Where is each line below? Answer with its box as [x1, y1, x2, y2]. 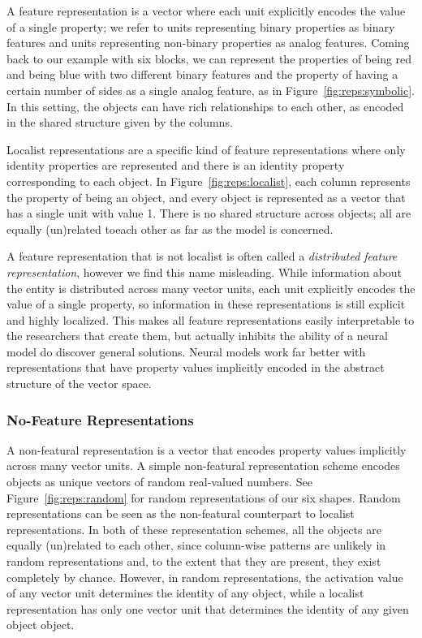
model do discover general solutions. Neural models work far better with [6, 343, 366, 360]
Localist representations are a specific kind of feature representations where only [6, 140, 406, 157]
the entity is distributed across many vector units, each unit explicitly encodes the [6, 279, 416, 296]
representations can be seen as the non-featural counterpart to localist [6, 505, 355, 522]
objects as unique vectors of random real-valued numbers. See [6, 473, 312, 490]
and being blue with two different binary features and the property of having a [6, 66, 398, 83]
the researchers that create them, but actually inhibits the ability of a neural [6, 327, 388, 344]
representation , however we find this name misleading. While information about [6, 263, 403, 280]
